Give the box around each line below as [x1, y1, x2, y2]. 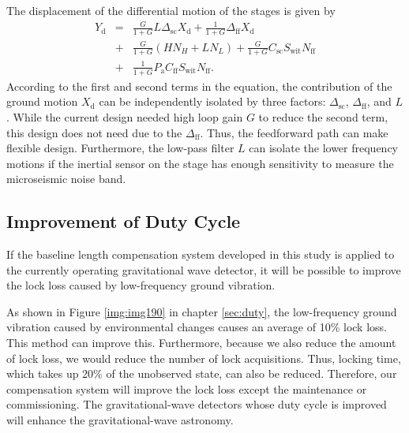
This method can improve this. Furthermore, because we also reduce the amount [6, 334, 396, 351]
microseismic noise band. [6, 170, 126, 187]
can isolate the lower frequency [249, 140, 399, 156]
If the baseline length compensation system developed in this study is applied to [6, 246, 395, 263]
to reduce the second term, [258, 108, 388, 125]
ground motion [6, 93, 78, 110]
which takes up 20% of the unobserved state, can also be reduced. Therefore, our [6, 365, 397, 382]
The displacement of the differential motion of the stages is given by [6, 2, 336, 18]
